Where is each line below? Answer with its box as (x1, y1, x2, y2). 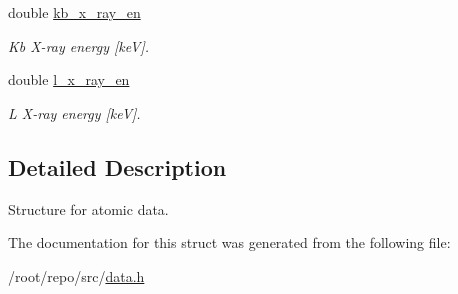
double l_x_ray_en (8, 69, 130, 90)
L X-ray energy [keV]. (8, 102, 141, 123)
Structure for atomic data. (8, 198, 169, 219)
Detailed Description (8, 151, 227, 182)
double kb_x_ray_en (8, 2, 141, 22)
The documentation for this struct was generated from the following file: (8, 232, 451, 253)
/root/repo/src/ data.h (8, 265, 145, 286)
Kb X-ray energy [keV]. (8, 35, 150, 56)
